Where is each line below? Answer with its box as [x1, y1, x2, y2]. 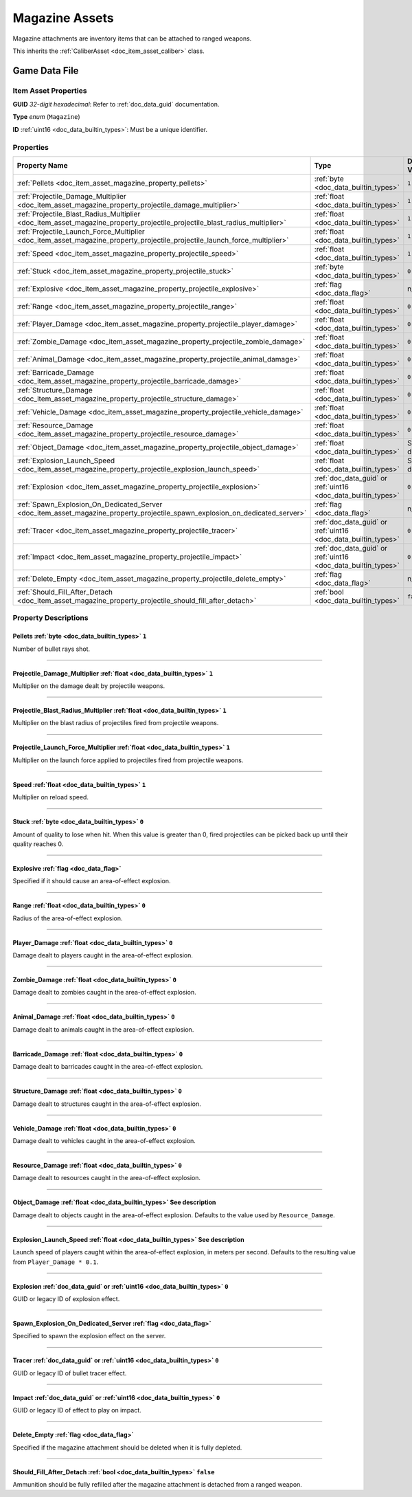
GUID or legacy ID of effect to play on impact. [12, 1406, 141, 1415]
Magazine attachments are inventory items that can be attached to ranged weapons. [12, 34, 252, 43]
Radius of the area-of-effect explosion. [12, 914, 123, 922]
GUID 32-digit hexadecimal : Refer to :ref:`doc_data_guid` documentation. [12, 100, 220, 109]
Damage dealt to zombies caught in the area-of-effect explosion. [12, 988, 196, 997]
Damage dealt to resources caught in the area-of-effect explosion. [12, 1174, 201, 1182]
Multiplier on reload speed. [12, 793, 89, 801]
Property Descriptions [12, 613, 89, 623]
